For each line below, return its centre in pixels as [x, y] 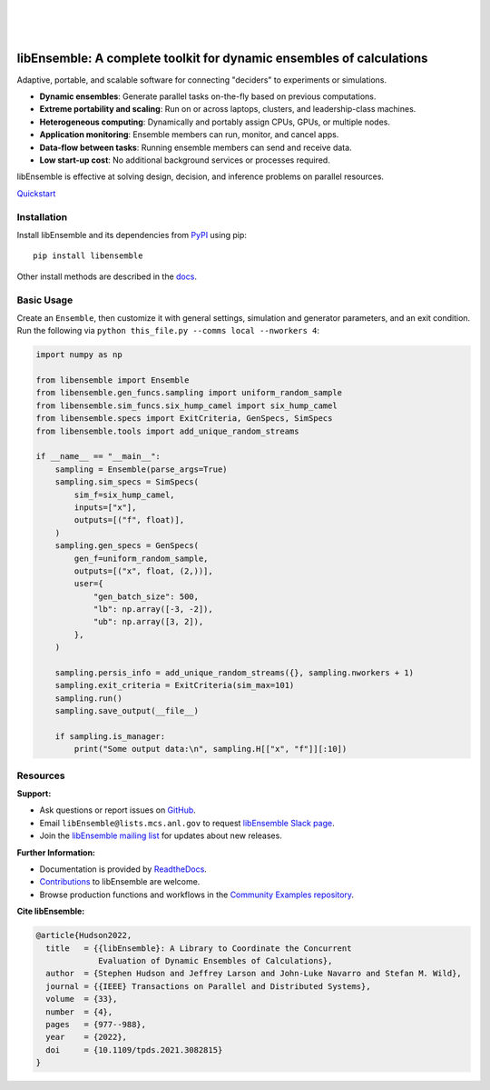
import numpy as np [79, 355]
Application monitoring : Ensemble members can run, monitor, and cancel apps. [189, 135]
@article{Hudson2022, [84, 935]
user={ [88, 584]
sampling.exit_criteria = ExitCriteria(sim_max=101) [175, 685]
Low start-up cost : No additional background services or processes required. [185, 160]
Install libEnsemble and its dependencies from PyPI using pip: [132, 235]
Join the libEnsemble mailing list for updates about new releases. [161, 835]
